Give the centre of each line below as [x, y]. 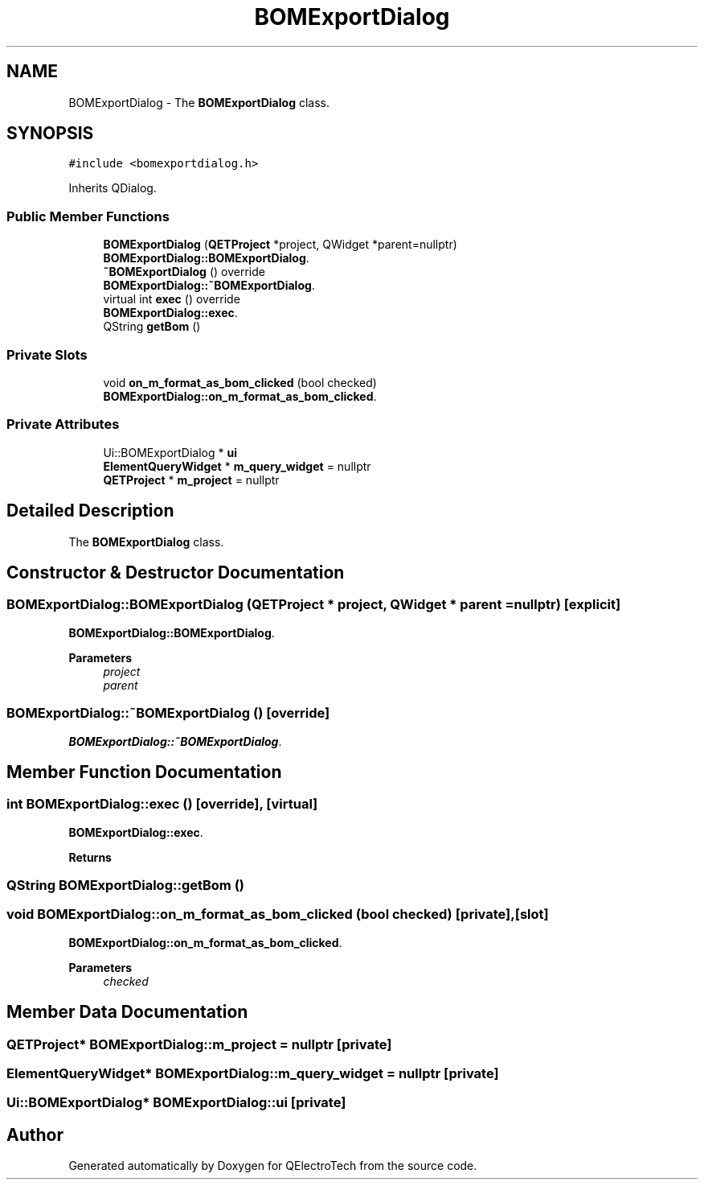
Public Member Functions [88, 216]
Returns [90, 857]
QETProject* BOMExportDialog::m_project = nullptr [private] [199, 1044]
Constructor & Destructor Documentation [176, 572]
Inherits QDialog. [113, 188]
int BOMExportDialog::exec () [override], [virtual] [162, 804]
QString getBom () [152, 327]
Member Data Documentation [127, 1012]
